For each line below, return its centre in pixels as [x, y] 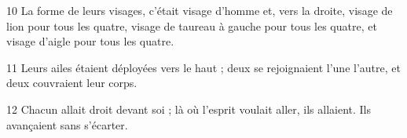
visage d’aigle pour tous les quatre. [90, 41]
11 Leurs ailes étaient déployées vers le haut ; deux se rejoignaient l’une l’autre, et [203, 67]
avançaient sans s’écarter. [67, 124]
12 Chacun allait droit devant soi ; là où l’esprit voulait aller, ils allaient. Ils [189, 109]
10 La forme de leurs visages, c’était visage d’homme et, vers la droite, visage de [200, 10]
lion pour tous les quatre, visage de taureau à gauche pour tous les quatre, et [192, 25]
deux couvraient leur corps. [72, 83]
